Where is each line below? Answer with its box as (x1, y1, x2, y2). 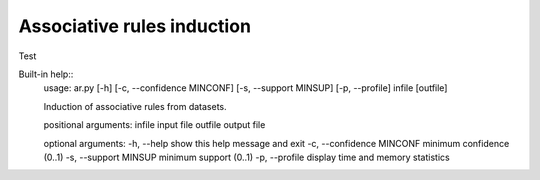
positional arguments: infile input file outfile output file (43, 119, 266, 131)
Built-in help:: (18, 68, 74, 80)
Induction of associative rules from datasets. (43, 100, 227, 112)
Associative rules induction (18, 15, 252, 37)
